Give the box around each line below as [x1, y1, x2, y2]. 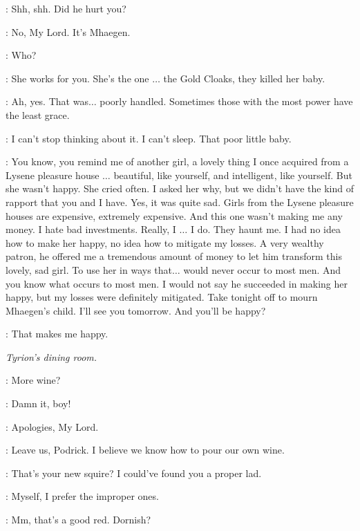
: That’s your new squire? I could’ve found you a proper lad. [6, 465, 262, 480]
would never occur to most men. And [183, 262, 341, 277]
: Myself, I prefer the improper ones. [6, 489, 159, 503]
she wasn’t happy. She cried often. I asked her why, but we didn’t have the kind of [6, 181, 354, 196]
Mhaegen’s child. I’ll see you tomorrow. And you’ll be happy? [6, 303, 266, 317]
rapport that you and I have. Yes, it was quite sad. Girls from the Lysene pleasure [6, 194, 354, 209]
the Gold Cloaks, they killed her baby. [163, 71, 325, 85]
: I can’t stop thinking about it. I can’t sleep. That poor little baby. [6, 131, 292, 145]
